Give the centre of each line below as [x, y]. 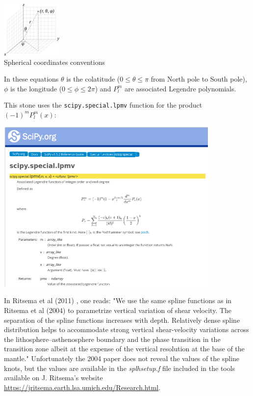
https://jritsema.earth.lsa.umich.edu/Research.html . [82, 387]
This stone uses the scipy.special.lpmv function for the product [103, 105]
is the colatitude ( [93, 78]
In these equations [31, 78]
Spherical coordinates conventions [54, 62]
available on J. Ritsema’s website [53, 378]
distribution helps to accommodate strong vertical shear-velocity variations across [126, 329]
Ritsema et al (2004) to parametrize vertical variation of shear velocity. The [118, 310]
